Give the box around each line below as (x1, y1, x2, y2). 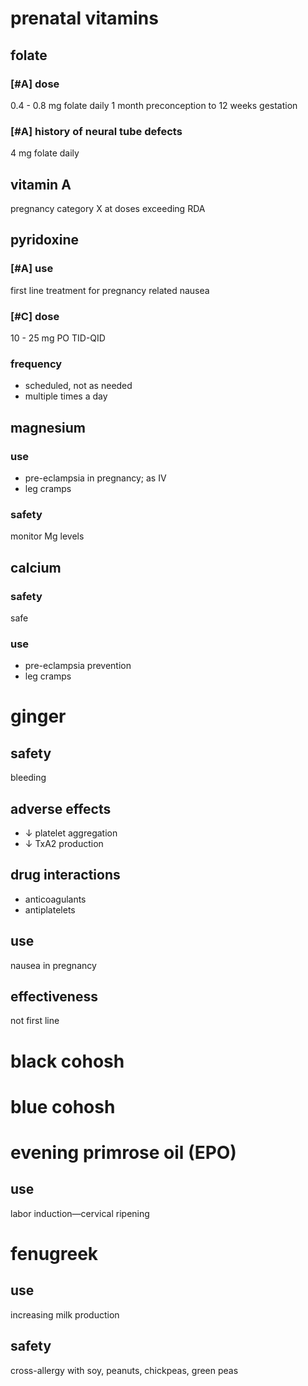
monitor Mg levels (10, 530, 85, 542)
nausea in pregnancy (10, 959, 97, 971)
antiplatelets (24, 903, 76, 916)
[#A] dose (10, 77, 60, 91)
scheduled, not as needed (24, 380, 133, 392)
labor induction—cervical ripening (10, 1207, 150, 1219)
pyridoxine (10, 232, 79, 249)
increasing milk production (10, 1308, 120, 1321)
